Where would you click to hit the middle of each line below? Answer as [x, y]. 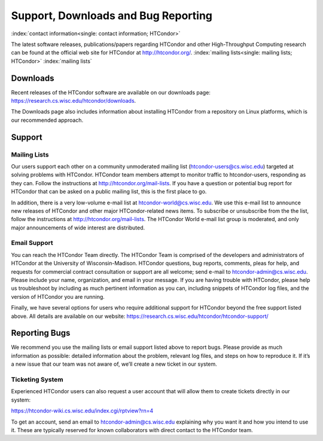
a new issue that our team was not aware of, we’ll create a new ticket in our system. [114, 364]
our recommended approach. [47, 120]
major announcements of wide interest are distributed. [78, 228]
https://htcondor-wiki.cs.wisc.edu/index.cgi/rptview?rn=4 [82, 411]
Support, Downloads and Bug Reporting [112, 16]
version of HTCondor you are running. [58, 296]
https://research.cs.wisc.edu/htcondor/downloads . [74, 101]
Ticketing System [37, 379]
